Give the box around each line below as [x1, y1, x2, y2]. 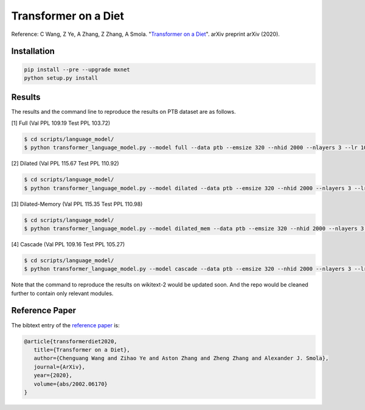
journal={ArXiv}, [33, 363, 85, 370]
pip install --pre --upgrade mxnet [24, 66, 130, 73]
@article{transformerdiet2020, [24, 338, 118, 345]
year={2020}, [33, 372, 73, 379]
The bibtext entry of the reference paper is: [11, 321, 120, 328]
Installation [11, 46, 55, 57]
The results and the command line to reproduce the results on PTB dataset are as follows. [11, 108, 236, 116]
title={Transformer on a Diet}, [33, 346, 130, 353]
